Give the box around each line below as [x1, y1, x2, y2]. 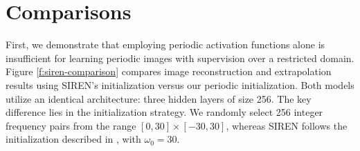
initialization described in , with [6, 132, 141, 146]
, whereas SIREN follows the [226, 118, 348, 132]
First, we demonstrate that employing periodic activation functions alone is [6, 37, 325, 52]
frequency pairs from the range [6, 118, 136, 132]
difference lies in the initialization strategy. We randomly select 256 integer [6, 105, 323, 119]
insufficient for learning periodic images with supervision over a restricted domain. [6, 50, 354, 65]
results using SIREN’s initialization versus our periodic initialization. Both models [6, 77, 354, 92]
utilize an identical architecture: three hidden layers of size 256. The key [6, 91, 312, 105]
